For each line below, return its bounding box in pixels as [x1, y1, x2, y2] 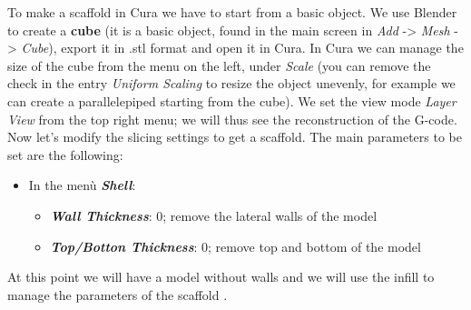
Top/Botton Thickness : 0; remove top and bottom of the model [50, 236, 421, 255]
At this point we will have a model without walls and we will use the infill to [7, 267, 435, 286]
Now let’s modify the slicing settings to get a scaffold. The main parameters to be [7, 127, 462, 146]
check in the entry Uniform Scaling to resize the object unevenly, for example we [7, 74, 456, 93]
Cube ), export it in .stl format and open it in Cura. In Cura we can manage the [21, 38, 464, 57]
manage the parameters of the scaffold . [7, 285, 228, 304]
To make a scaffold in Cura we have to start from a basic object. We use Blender [7, 3, 457, 21]
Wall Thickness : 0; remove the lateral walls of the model [50, 205, 378, 225]
